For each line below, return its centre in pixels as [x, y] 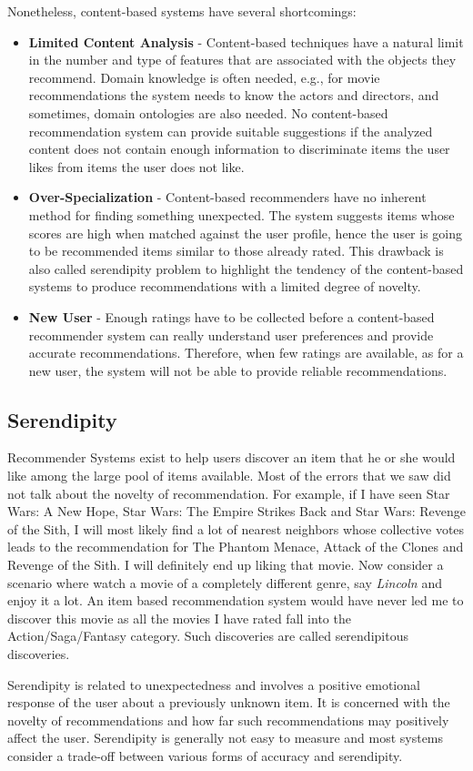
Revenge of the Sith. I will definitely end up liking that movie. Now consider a [226, 565]
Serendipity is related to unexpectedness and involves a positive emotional [214, 684]
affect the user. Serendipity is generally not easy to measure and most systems [226, 738]
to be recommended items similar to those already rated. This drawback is [236, 251]
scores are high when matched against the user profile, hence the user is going [246, 233]
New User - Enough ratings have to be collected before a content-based [231, 316]
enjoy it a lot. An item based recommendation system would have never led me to [236, 600]
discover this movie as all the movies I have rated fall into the [179, 618]
